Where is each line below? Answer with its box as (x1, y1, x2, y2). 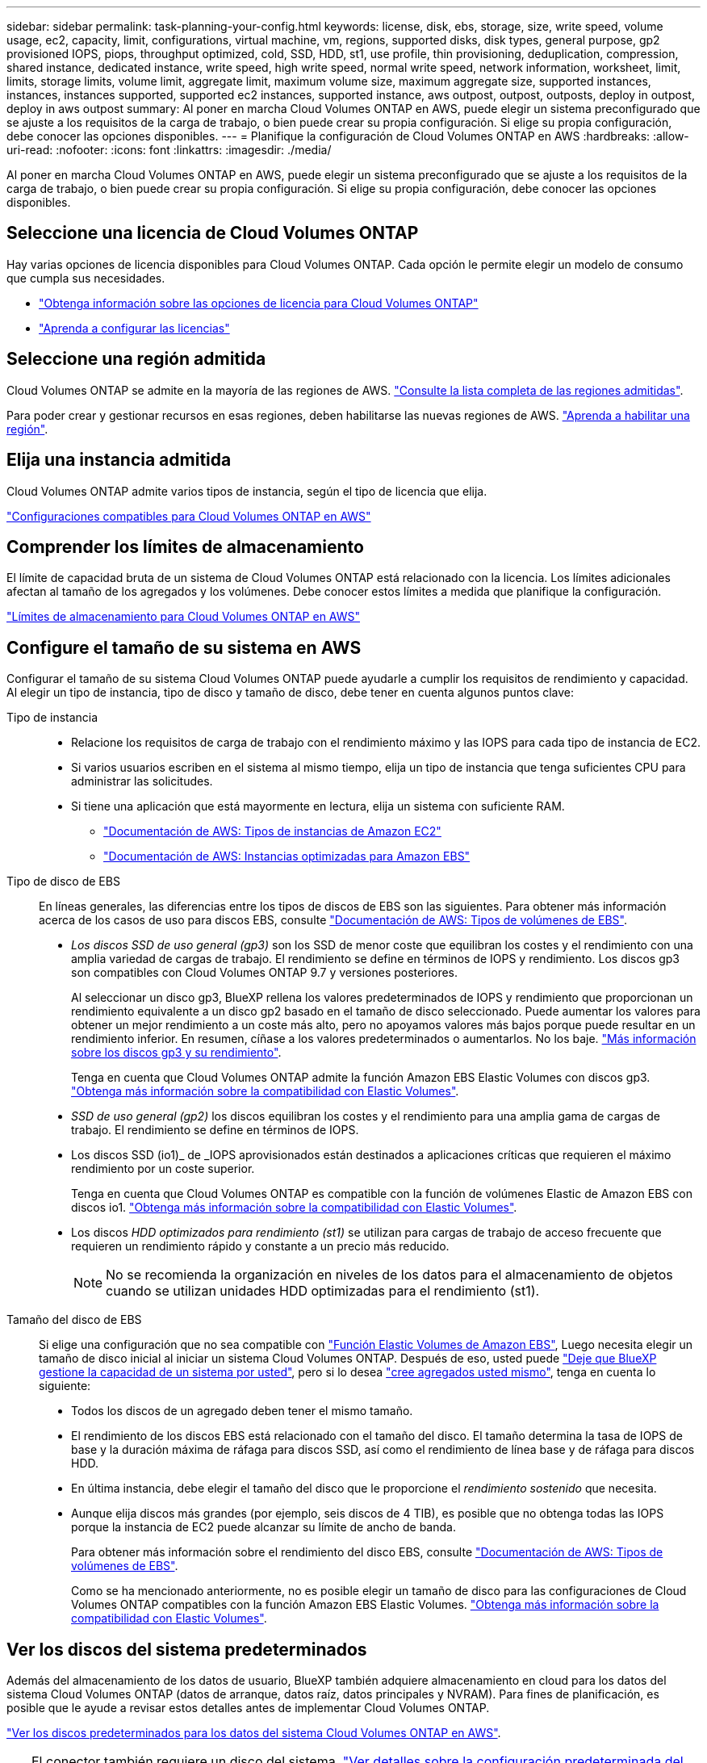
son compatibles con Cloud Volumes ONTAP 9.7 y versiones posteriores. (71, 965, 458, 980)
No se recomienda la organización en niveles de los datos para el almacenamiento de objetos (106, 1267, 673, 1284)
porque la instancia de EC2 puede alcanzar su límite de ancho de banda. (71, 1520, 456, 1535)
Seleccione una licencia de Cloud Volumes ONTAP (6, 223, 419, 244)
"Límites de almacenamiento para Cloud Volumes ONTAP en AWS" (6, 609, 360, 624)
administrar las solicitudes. (71, 774, 213, 789)
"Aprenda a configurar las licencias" (39, 320, 230, 335)
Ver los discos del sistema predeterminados (6, 1639, 367, 1660)
